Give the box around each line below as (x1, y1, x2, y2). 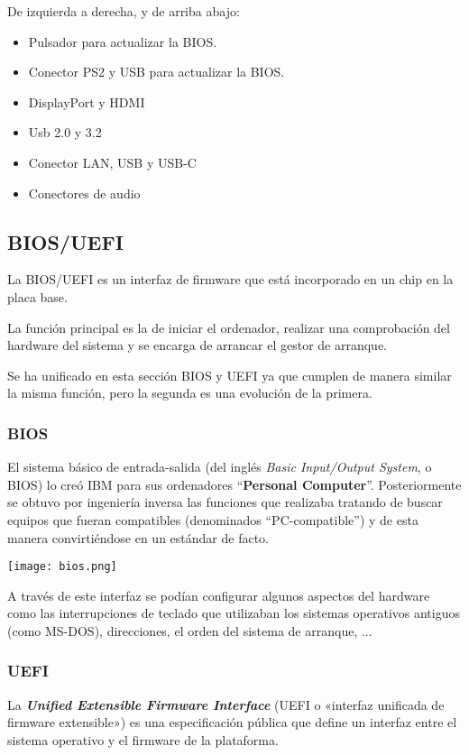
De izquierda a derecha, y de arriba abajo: (7, 2, 240, 20)
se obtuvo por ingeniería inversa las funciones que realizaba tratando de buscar (7, 493, 443, 511)
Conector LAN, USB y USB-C (28, 152, 197, 171)
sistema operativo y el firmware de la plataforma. (7, 730, 279, 749)
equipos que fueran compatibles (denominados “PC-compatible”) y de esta (7, 510, 418, 529)
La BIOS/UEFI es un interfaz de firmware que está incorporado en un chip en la (7, 270, 454, 289)
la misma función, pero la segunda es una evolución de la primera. (7, 383, 372, 402)
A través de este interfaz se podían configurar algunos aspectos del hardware (7, 585, 430, 604)
